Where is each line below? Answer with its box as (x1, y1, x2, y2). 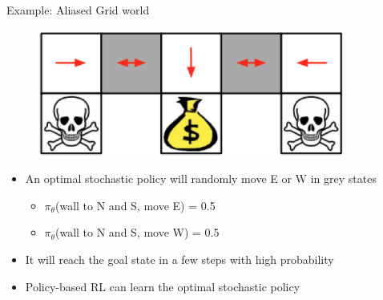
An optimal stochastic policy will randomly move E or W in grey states (25, 170, 377, 187)
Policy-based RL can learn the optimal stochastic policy (25, 278, 300, 294)
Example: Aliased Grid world (6, 2, 150, 18)
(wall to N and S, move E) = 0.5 (54, 197, 216, 213)
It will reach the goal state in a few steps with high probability (25, 250, 334, 267)
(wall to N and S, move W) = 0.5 (54, 224, 220, 241)
